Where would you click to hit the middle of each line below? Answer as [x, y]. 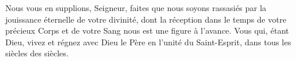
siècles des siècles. [37, 53]
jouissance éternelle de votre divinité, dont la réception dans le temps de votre [146, 19]
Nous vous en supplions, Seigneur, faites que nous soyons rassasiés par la [136, 8]
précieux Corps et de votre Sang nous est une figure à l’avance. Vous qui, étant [147, 31]
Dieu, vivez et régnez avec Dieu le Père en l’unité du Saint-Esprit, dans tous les [148, 42]
